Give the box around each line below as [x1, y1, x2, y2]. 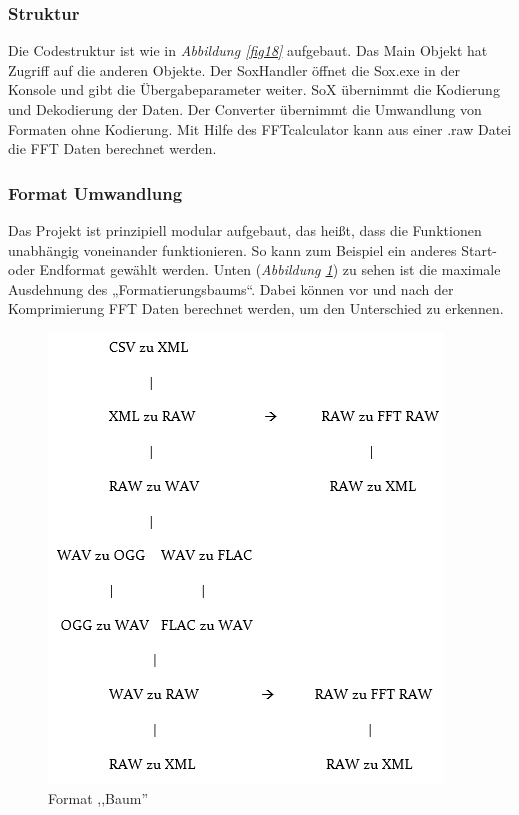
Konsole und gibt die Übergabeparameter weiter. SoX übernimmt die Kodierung [8, 79, 500, 100]
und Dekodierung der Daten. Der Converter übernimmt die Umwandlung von [8, 99, 482, 119]
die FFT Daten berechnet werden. [8, 138, 217, 159]
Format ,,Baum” [48, 787, 148, 808]
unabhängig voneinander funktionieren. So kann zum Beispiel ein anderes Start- [8, 239, 498, 260]
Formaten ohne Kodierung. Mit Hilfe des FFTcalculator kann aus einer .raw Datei [8, 118, 512, 139]
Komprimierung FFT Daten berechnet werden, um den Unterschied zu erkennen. [8, 298, 504, 319]
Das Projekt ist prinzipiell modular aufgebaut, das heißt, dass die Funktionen [8, 220, 482, 240]
